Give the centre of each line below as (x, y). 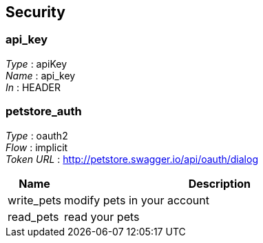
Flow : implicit (37, 147)
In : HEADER (33, 87)
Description (220, 183)
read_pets (33, 216)
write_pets (35, 200)
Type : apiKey (36, 64)
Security (35, 12)
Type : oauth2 (37, 135)
